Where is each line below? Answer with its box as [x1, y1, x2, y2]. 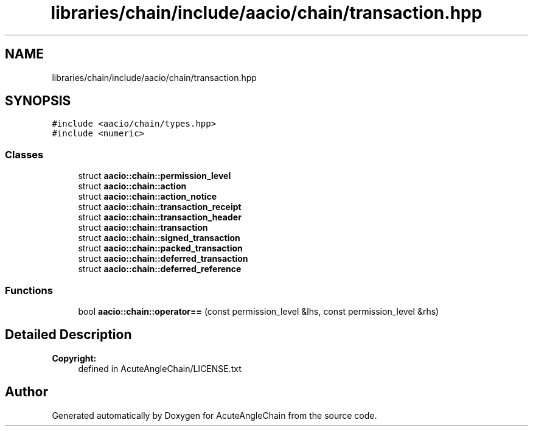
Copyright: [52, 352, 97, 363]
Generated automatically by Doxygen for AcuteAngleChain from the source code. [52, 410, 377, 421]
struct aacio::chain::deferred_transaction [78, 253, 248, 264]
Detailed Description [5, 327, 132, 343]
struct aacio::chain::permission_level [78, 170, 231, 181]
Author [5, 384, 48, 400]
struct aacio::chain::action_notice [78, 191, 217, 202]
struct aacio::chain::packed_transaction [78, 243, 243, 254]
